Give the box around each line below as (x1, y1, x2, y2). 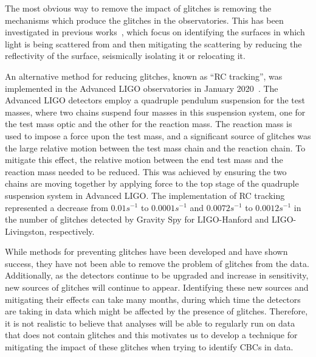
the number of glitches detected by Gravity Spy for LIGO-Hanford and (5, 213, 269, 226)
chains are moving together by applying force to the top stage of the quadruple (5, 177, 299, 190)
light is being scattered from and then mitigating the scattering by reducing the (5, 37, 302, 50)
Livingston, (5, 224, 47, 237)
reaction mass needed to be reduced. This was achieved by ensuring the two (5, 165, 287, 178)
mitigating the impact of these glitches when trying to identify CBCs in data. (5, 341, 294, 353)
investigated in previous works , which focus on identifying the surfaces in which (5, 26, 305, 38)
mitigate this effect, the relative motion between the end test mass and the (5, 153, 283, 166)
